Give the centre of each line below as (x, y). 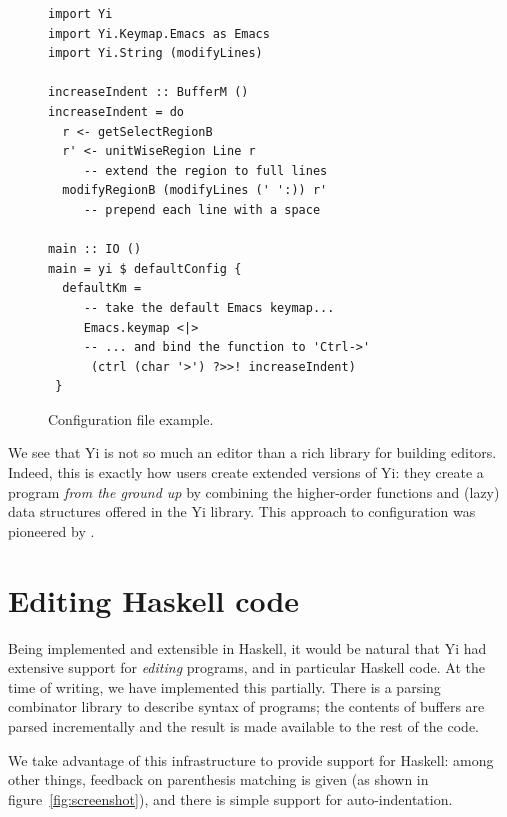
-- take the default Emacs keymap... (209, 307)
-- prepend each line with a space (202, 209)
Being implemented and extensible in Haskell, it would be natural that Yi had (247, 647)
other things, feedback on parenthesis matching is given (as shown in (218, 779)
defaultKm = (102, 288)
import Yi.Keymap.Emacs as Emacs (159, 33)
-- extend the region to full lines (205, 170)
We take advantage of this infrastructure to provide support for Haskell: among (251, 759)
